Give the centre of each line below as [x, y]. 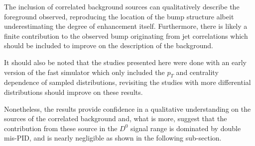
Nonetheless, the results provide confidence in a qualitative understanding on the [127, 109]
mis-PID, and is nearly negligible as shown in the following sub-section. [113, 138]
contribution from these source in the [61, 128]
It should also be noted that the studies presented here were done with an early [126, 62]
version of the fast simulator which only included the [84, 72]
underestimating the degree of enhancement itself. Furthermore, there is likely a [126, 26]
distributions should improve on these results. [73, 92]
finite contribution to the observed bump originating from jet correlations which [126, 36]
